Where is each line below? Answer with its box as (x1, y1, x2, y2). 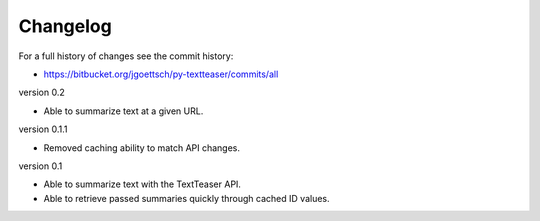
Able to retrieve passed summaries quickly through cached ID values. (43, 192, 330, 204)
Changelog (18, 15, 112, 37)
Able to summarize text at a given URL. (43, 105, 204, 117)
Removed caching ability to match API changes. (43, 141, 240, 154)
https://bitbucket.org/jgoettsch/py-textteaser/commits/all (43, 68, 279, 80)
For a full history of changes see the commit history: (18, 50, 234, 62)
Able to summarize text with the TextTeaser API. (43, 178, 242, 190)
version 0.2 (18, 86, 65, 99)
